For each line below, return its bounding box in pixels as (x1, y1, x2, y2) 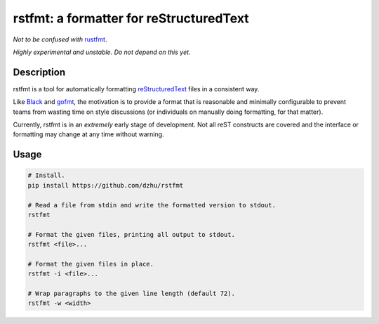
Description (13, 66, 66, 78)
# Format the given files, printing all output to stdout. (27, 231, 235, 238)
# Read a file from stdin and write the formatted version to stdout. (27, 201, 277, 209)
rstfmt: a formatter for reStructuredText (13, 11, 249, 26)
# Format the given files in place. (27, 260, 154, 268)
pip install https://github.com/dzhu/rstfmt (27, 181, 184, 189)
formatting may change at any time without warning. (13, 130, 164, 138)
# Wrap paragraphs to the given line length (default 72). (27, 290, 235, 298)
